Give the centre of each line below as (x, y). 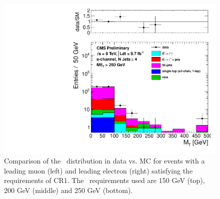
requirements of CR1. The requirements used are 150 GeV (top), (104, 180)
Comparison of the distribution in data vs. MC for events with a (104, 161)
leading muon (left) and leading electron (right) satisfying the (98, 170)
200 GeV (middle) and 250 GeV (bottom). (68, 190)
